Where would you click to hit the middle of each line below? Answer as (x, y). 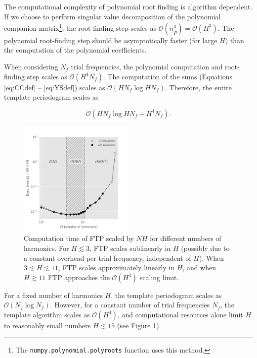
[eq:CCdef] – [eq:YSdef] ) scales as (55, 87)
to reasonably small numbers (47, 325)
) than (235, 40)
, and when (199, 268)
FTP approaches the (79, 277)
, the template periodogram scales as (166, 295)
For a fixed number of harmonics (53, 295)
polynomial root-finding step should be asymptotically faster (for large (111, 40)
